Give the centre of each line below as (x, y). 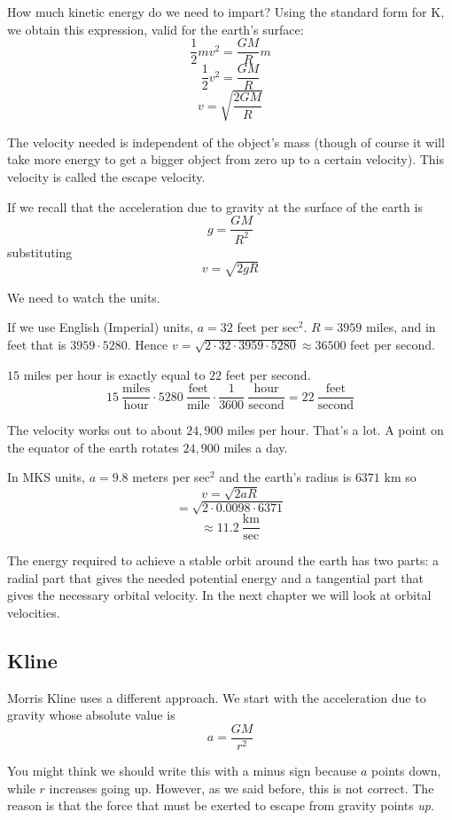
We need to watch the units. (84, 297)
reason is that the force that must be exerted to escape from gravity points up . (221, 805)
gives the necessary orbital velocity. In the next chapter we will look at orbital (219, 595)
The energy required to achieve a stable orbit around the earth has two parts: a (223, 560)
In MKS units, (46, 477)
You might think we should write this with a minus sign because (182, 770)
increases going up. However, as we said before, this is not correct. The (242, 788)
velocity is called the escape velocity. (106, 177)
